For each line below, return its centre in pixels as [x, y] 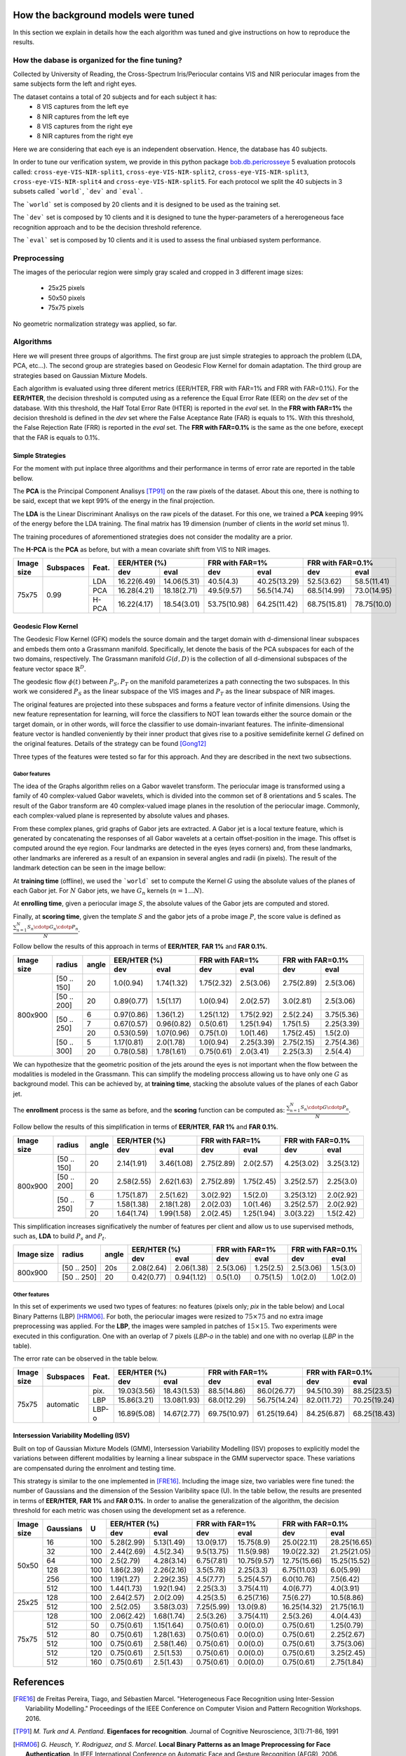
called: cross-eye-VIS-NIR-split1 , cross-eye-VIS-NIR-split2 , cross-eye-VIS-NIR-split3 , [161, 171]
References [39, 1682]
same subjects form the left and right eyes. [75, 84]
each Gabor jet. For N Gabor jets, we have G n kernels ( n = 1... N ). [108, 891]
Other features [31, 1295]
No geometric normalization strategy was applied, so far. [95, 324]
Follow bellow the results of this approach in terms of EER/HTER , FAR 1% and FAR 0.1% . [140, 946]
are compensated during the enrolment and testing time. [94, 1468]
